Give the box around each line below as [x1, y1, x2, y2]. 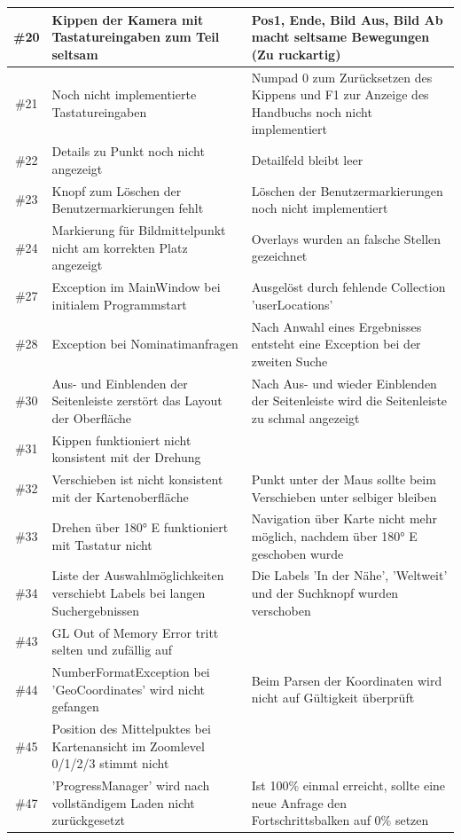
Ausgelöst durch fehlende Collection [251, 278, 446, 296]
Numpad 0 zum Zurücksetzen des [251, 67, 433, 86]
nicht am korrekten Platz [51, 238, 188, 256]
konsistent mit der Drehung [51, 448, 201, 467]
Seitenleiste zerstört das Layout [51, 391, 223, 410]
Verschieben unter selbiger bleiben [251, 487, 437, 506]
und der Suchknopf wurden [251, 584, 399, 602]
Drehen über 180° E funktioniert [51, 518, 229, 537]
